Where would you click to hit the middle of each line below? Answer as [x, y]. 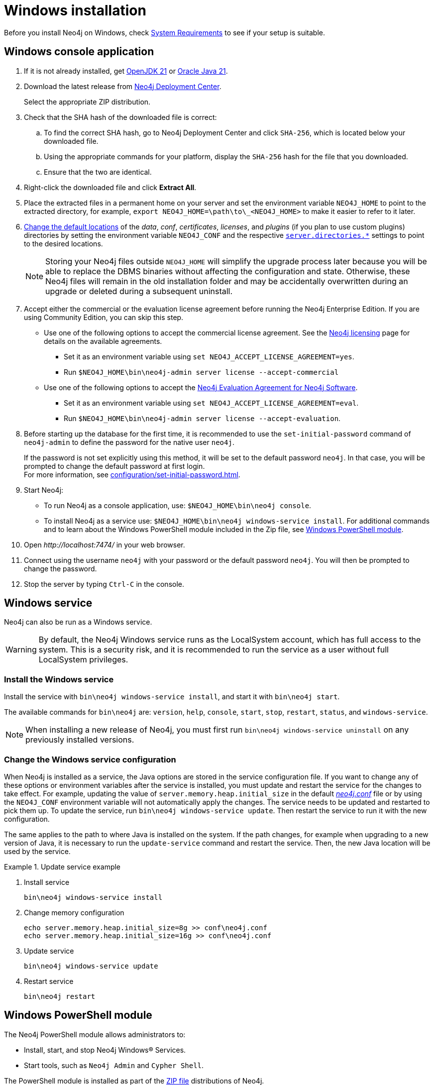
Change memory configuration [74, 912]
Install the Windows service [59, 679]
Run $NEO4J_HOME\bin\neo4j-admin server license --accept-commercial [201, 372]
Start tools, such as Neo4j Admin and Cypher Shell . [114, 1065]
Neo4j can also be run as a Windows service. [78, 622]
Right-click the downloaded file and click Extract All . [110, 187]
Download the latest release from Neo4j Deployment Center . [123, 86]
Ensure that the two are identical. [98, 172]
